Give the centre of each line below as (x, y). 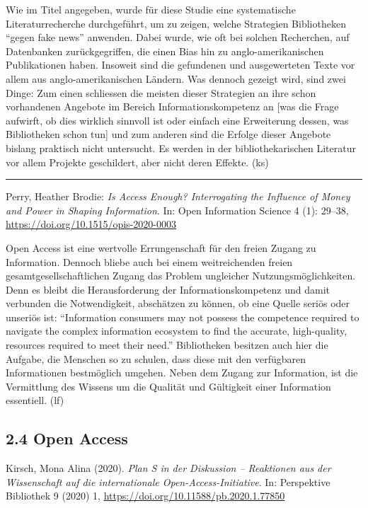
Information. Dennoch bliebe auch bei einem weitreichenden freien (149, 261)
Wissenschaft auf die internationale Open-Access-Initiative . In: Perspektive (168, 481)
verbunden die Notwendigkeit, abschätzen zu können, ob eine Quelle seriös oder (178, 303)
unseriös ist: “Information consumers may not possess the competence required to (183, 317)
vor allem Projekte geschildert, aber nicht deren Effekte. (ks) (137, 162)
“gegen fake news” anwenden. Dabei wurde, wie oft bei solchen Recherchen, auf (178, 37)
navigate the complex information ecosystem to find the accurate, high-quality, (177, 331)
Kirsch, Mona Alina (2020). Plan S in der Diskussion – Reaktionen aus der (168, 468)
